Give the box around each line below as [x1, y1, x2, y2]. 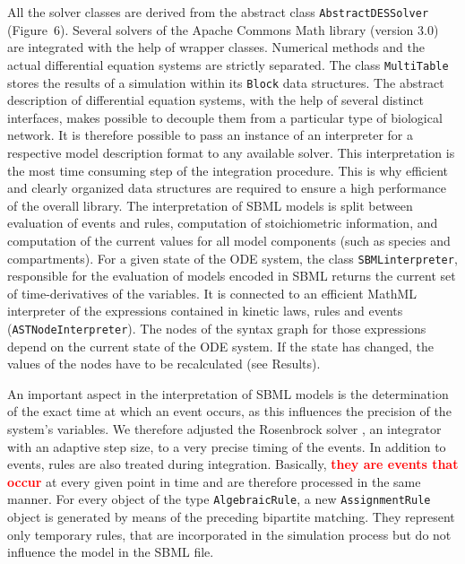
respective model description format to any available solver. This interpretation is [7, 143, 455, 161]
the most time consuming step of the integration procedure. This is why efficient [7, 161, 449, 179]
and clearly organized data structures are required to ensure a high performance [7, 178, 446, 197]
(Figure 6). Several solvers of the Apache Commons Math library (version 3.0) [7, 20, 439, 39]
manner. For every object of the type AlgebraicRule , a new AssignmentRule [7, 490, 431, 508]
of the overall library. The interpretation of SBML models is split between [7, 195, 413, 214]
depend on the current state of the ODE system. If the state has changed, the [7, 336, 435, 355]
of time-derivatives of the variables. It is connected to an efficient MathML [7, 283, 418, 302]
